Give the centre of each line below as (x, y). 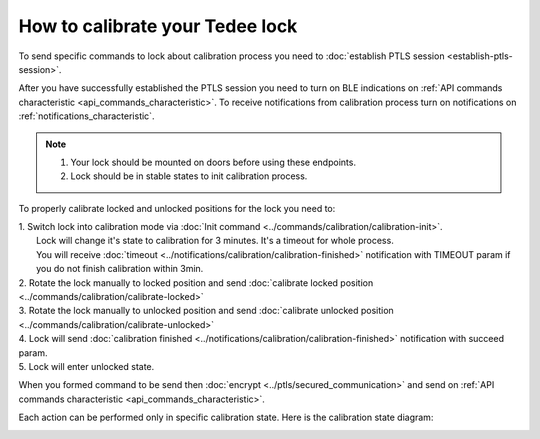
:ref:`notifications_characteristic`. (86, 116)
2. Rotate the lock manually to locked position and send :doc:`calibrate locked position (196, 282)
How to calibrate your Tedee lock (158, 26)
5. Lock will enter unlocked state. (86, 366)
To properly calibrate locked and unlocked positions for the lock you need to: (177, 208)
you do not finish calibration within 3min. (120, 269)
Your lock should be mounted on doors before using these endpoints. (213, 162)
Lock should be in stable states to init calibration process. (189, 176)
